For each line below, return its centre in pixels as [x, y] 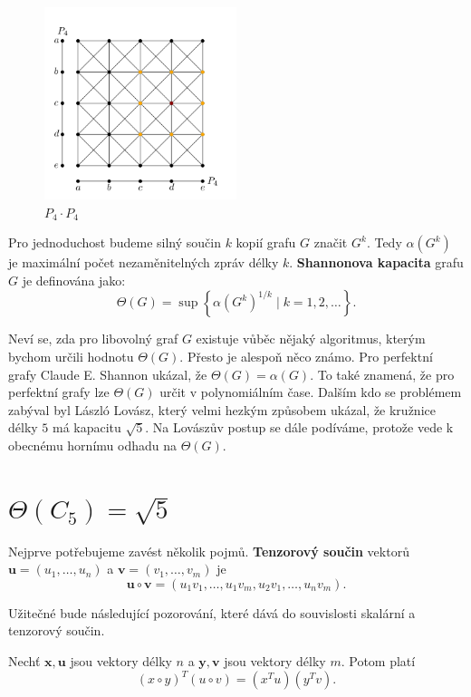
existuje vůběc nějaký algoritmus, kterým [311, 339]
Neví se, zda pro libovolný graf [93, 339]
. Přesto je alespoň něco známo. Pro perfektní [306, 356]
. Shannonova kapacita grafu [376, 262]
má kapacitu [87, 427]
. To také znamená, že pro [382, 374]
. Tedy [384, 242]
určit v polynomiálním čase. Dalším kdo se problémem [311, 392]
